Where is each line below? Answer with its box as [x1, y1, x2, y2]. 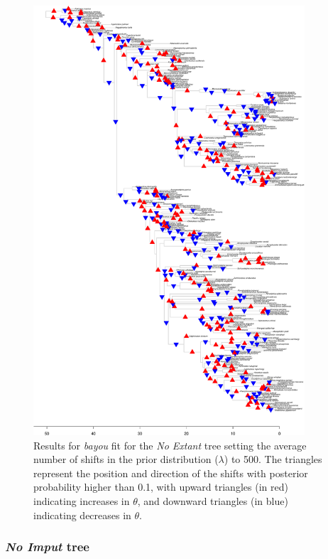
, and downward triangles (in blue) [137, 493, 288, 508]
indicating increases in [33, 493, 130, 508]
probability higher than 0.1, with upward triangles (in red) [33, 479, 288, 494]
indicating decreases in [33, 507, 131, 522]
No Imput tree [5, 538, 89, 555]
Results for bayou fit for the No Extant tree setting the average [33, 437, 307, 452]
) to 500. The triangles [224, 452, 322, 467]
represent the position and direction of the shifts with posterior [33, 465, 308, 480]
